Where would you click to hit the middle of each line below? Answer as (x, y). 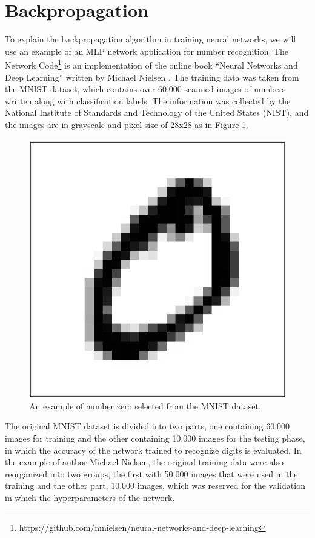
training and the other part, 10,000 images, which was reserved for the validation (155, 486)
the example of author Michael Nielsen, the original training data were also (144, 462)
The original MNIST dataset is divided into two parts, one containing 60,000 (148, 426)
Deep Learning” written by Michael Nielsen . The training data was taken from (152, 77)
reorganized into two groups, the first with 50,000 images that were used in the (151, 473)
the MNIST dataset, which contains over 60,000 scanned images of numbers (145, 89)
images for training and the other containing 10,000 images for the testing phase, (155, 438)
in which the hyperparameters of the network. (90, 497)
